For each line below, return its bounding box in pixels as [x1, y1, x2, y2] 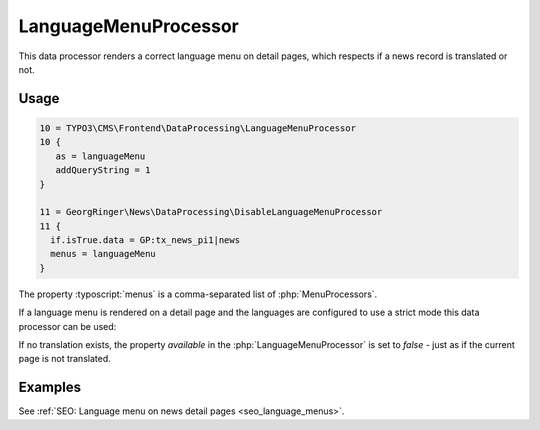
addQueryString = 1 [55, 165, 151, 176]
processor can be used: [18, 320, 117, 332]
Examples [18, 379, 82, 396]
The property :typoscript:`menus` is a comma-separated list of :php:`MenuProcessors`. [18, 288, 378, 300]
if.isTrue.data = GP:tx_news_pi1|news [50, 235, 240, 246]
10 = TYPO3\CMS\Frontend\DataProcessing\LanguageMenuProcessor [39, 122, 357, 134]
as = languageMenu [55, 150, 146, 162]
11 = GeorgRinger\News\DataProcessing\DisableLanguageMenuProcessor [39, 206, 383, 218]
